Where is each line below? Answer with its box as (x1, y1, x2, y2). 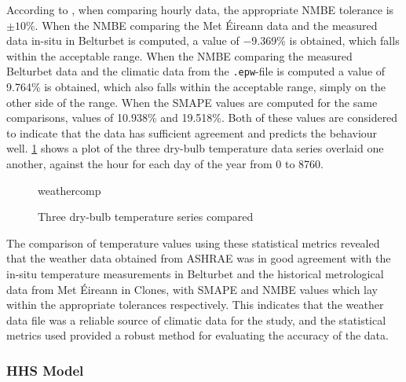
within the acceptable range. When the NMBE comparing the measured (6, 47, 353, 64)
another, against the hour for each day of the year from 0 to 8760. (6, 156, 324, 171)
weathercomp (38, 182, 101, 198)
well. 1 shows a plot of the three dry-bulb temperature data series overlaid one (6, 140, 384, 156)
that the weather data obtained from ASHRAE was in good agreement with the (6, 250, 391, 266)
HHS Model (6, 360, 84, 380)
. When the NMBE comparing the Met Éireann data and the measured (35, 17, 378, 33)
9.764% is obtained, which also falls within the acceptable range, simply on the (6, 79, 386, 95)
